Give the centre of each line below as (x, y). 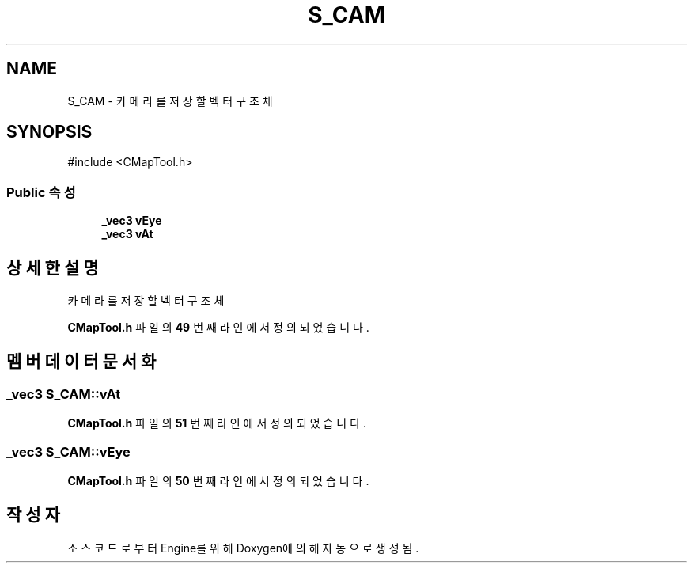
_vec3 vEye (132, 221)
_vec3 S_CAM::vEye (68, 451)
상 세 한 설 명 (53, 267)
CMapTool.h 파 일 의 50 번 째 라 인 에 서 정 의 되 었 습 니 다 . (218, 481)
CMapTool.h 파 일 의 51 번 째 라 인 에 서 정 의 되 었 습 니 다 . (217, 423)
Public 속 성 (41, 192)
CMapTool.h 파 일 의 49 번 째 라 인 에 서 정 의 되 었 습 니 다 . (218, 328)
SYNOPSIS (49, 132)
